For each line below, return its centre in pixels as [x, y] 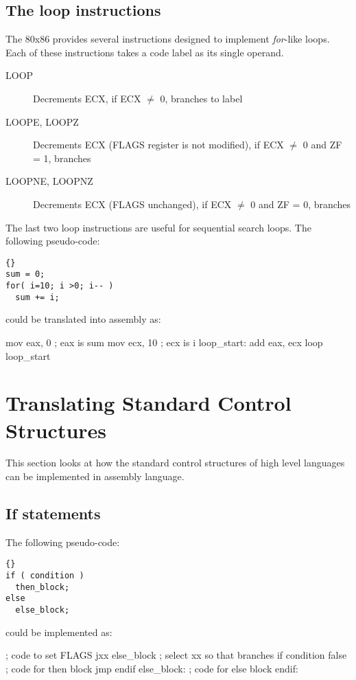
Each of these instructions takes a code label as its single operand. [145, 52]
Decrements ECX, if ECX [87, 98]
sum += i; [37, 297]
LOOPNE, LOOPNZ [49, 181]
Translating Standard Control [149, 403]
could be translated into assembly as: [83, 319]
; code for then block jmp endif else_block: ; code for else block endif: [152, 668]
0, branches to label [201, 98]
